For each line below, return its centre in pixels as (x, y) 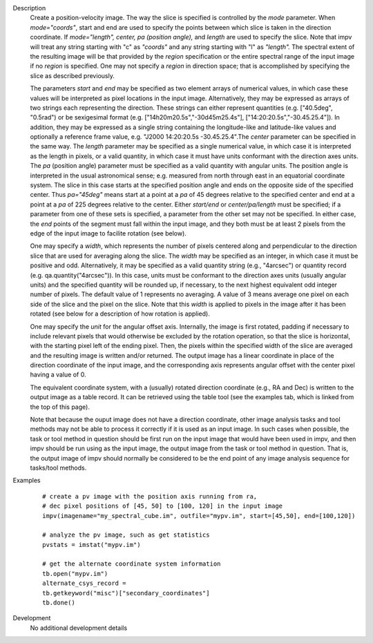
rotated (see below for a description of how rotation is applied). (120, 314)
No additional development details (79, 628)
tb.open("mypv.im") (75, 574)
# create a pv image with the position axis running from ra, (150, 496)
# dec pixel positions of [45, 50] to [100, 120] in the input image (163, 506)
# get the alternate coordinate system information (132, 564)
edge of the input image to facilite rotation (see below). (108, 233)
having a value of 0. (58, 375)
